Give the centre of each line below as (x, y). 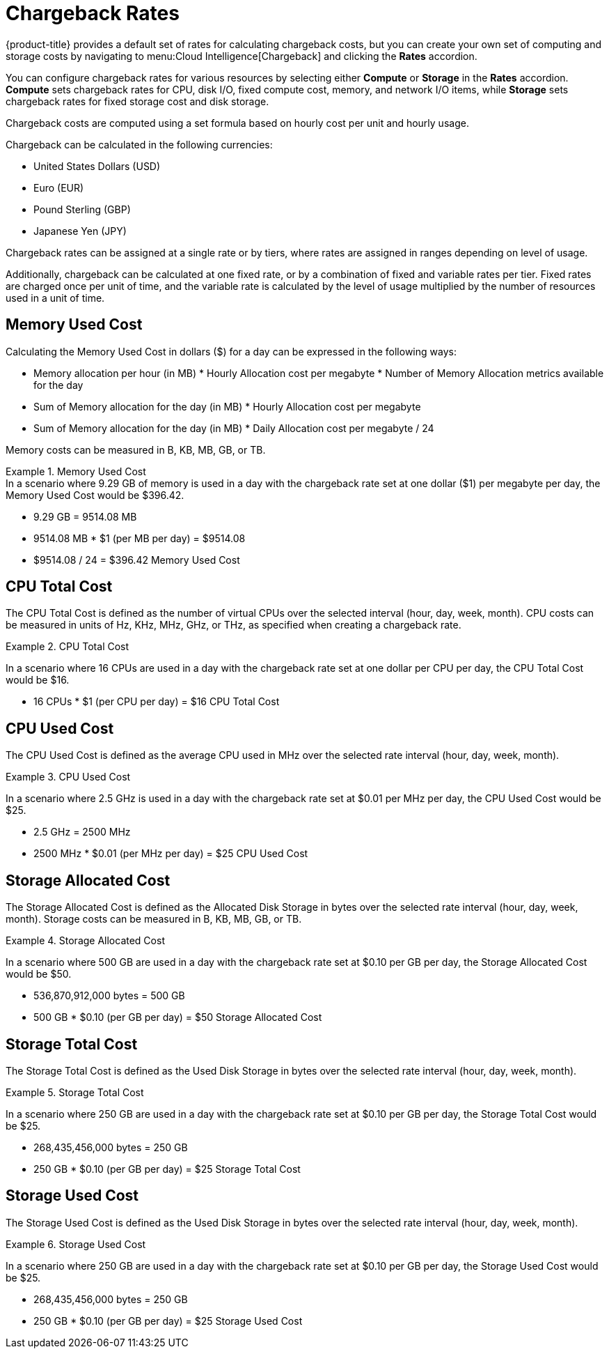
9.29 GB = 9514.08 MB (85, 516)
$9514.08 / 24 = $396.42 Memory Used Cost (137, 560)
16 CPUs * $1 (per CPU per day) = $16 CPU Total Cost (157, 702)
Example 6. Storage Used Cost (76, 1244)
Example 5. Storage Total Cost (75, 1092)
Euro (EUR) (59, 187)
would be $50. (39, 974)
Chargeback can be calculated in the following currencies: (139, 144)
